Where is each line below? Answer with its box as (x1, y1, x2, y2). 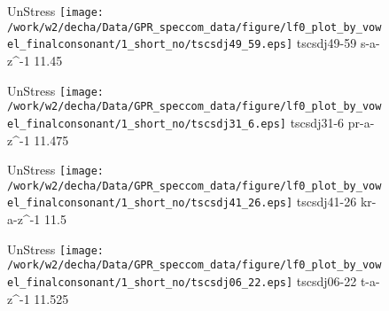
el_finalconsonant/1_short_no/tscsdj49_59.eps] (7, 38, 293, 51)
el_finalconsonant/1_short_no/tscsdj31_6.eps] (7, 117, 286, 130)
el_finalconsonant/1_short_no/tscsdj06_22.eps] (7, 276, 293, 289)
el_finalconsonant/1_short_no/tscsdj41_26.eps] (7, 197, 293, 210)
